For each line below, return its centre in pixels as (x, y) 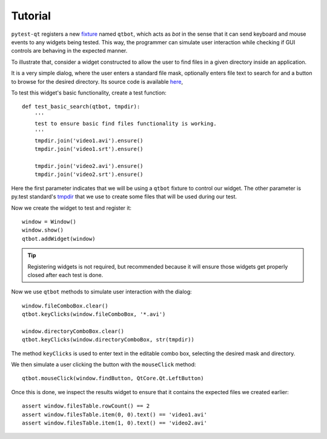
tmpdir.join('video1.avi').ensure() (89, 140)
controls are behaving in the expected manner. (69, 51)
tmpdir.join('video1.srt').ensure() (89, 149)
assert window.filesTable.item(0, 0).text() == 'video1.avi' (114, 414)
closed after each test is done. (65, 275)
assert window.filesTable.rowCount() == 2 (86, 406)
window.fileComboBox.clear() (65, 306)
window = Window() (49, 222)
